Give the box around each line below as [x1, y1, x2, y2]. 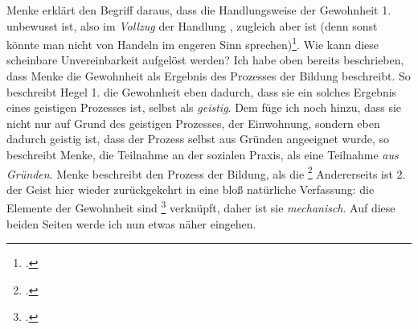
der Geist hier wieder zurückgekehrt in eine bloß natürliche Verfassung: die [6, 180, 375, 197]
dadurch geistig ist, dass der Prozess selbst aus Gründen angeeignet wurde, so [6, 130, 390, 147]
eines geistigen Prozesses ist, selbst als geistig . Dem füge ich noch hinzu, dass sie [6, 99, 402, 116]
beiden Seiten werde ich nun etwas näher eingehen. [6, 215, 256, 232]
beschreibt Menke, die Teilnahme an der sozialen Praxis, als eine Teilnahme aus [6, 146, 399, 162]
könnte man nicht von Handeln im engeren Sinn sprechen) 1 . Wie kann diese [6, 34, 379, 52]
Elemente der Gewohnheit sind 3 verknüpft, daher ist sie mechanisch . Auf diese [6, 197, 395, 216]
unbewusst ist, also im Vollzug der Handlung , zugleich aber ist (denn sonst [6, 17, 378, 34]
